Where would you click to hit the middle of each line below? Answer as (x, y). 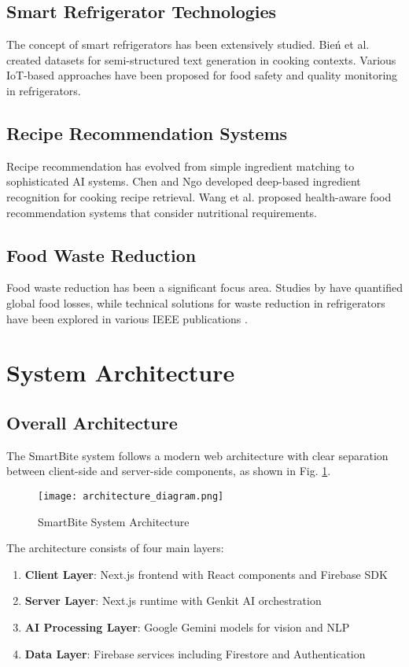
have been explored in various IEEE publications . (127, 318)
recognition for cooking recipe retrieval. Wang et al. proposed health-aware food (199, 196)
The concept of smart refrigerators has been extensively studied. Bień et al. (188, 44)
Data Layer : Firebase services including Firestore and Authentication (195, 653)
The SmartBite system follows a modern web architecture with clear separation (197, 455)
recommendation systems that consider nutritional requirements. (162, 212)
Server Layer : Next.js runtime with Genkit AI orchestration (173, 601)
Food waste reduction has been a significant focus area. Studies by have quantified (204, 287)
